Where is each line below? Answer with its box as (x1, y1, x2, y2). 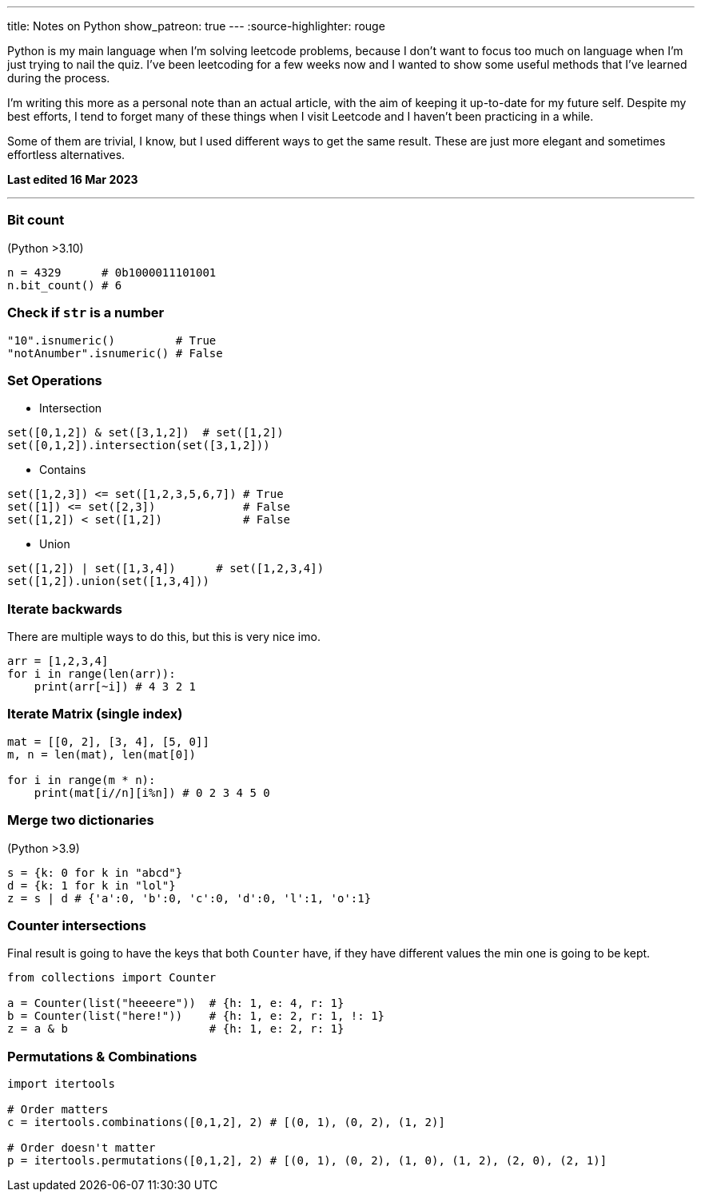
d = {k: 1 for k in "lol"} (7, 878, 176, 892)
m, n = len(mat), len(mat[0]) (7, 747, 197, 761)
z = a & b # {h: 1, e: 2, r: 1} (7, 1022, 345, 1036)
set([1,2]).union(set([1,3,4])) (7, 575, 209, 588)
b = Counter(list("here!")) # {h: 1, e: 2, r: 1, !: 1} (7, 1009, 385, 1023)
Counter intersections (7, 917, 146, 933)
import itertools (7, 1077, 115, 1090)
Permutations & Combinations (7, 1048, 197, 1065)
